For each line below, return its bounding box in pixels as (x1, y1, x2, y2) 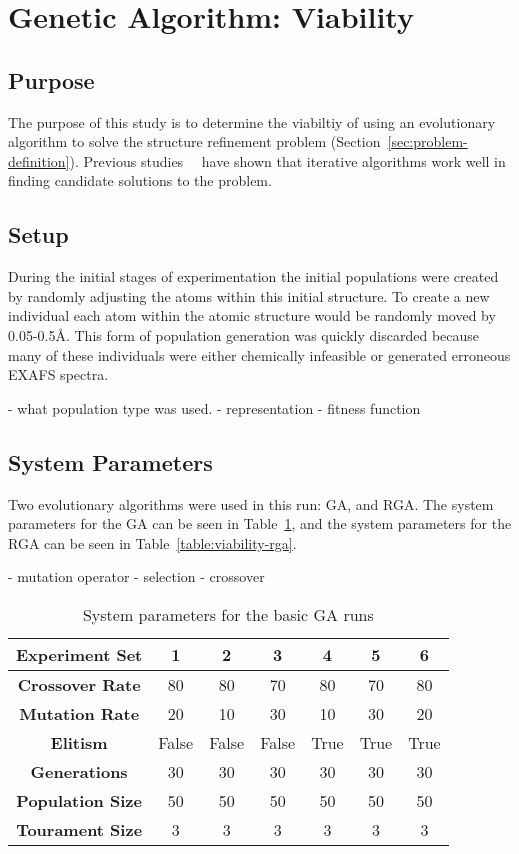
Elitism (50, 730, 108, 754)
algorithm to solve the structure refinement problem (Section (8, 131, 381, 152)
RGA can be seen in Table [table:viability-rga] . (8, 532, 297, 553)
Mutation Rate (19, 701, 140, 725)
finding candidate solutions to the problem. (8, 170, 272, 191)
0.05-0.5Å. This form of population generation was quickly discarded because (8, 324, 480, 345)
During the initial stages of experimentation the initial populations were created (8, 266, 499, 287)
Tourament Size (16, 817, 143, 841)
